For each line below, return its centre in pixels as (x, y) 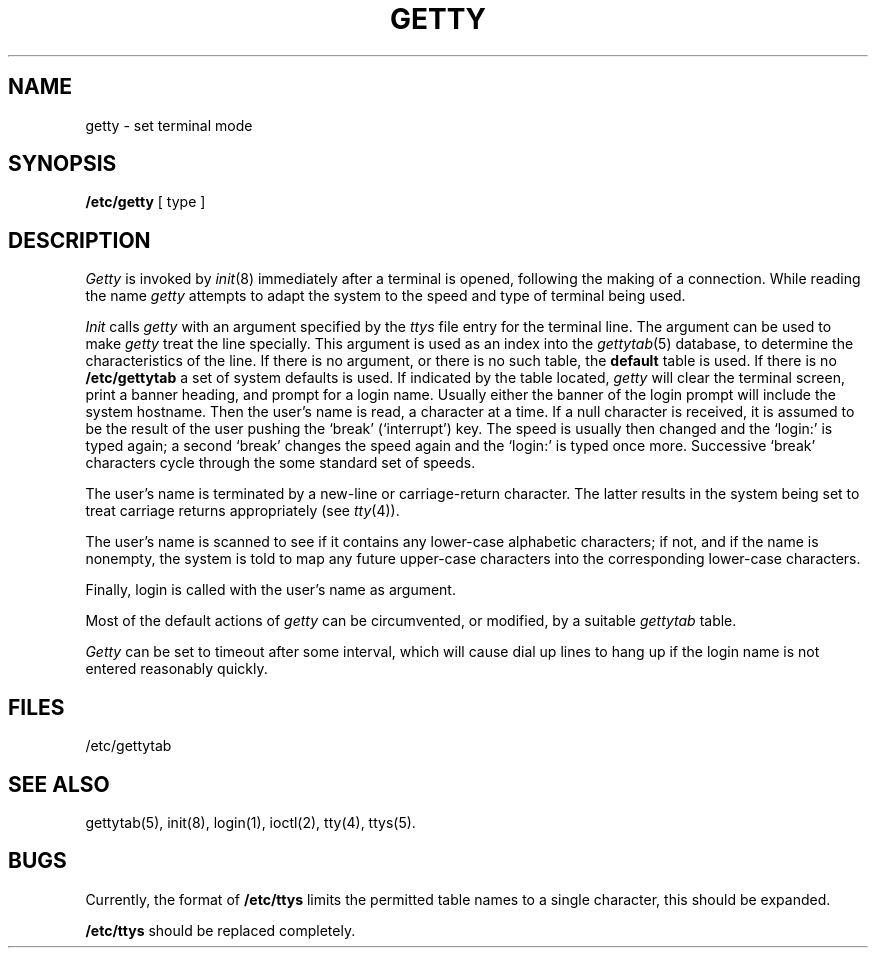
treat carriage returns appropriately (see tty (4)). (242, 511)
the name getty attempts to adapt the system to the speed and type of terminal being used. (385, 296)
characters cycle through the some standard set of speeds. (280, 463)
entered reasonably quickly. (176, 669)
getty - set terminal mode (169, 125)
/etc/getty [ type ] (145, 202)
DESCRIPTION (79, 240)
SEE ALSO (59, 784)
